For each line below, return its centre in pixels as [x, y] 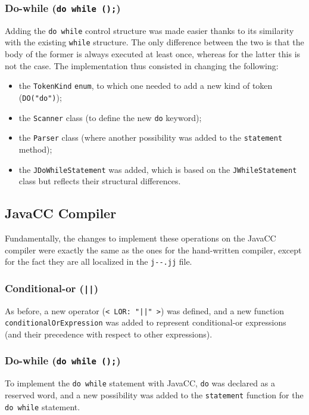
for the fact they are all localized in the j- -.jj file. [99, 261]
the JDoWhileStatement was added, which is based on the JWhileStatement [158, 169]
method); [35, 149]
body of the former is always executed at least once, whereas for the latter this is [153, 54]
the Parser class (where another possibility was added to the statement [151, 137]
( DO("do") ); [40, 97]
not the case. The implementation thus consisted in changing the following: [142, 65]
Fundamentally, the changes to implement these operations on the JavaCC [141, 238]
